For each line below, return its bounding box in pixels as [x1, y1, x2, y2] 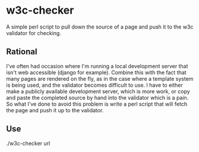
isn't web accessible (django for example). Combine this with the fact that [6, 69, 187, 76]
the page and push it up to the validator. [6, 106, 104, 113]
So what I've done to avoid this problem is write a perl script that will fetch [6, 100, 188, 107]
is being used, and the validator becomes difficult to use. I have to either [6, 81, 183, 88]
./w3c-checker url [6, 140, 50, 147]
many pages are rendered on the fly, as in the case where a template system [6, 75, 194, 82]
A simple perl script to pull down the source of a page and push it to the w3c [6, 23, 194, 30]
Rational [6, 47, 37, 57]
